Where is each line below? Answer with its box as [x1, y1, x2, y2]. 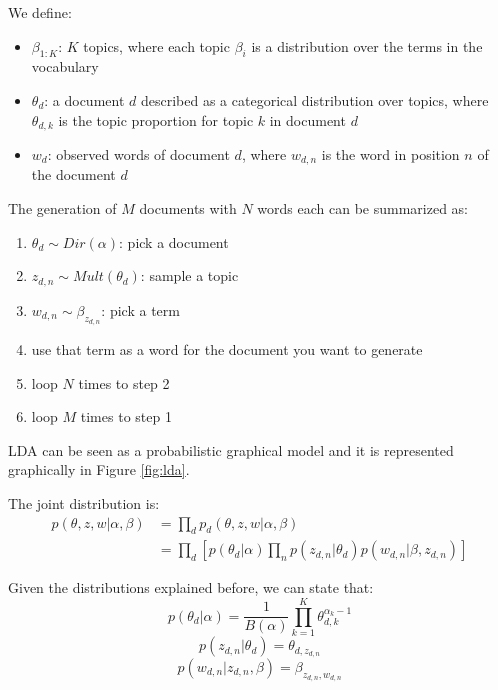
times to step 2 [78, 372, 170, 393]
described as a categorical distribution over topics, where [140, 89, 489, 110]
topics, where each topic [83, 35, 230, 56]
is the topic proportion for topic [58, 109, 254, 130]
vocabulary [31, 56, 99, 77]
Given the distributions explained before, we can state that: [8, 577, 374, 598]
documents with [139, 198, 237, 219]
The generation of [8, 198, 117, 219]
